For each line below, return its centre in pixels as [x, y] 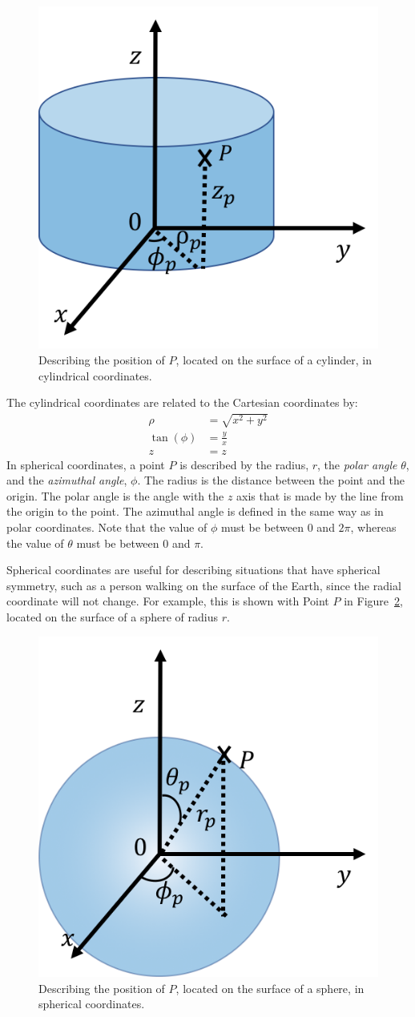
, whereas [373, 527]
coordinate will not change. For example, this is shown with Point [168, 601]
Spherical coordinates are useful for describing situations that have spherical [193, 570]
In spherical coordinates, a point [86, 464]
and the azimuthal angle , [67, 480]
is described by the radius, [244, 464]
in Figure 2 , [373, 601]
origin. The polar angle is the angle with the [115, 495]
